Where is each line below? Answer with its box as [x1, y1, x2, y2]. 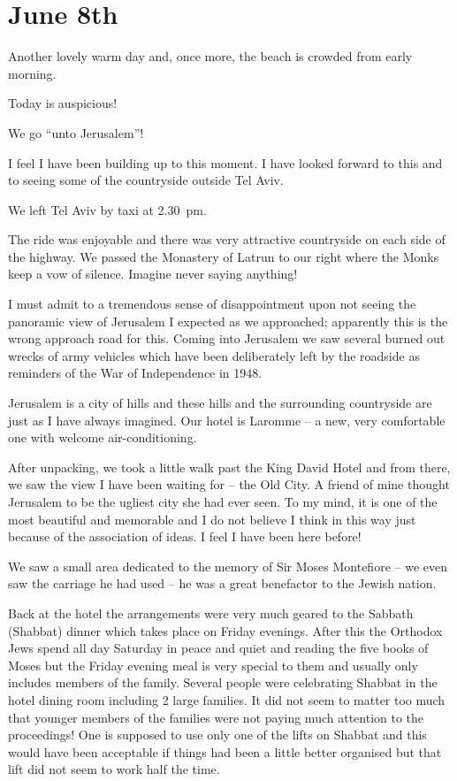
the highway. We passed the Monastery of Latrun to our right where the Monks [8, 247, 439, 265]
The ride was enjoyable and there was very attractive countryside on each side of [8, 230, 446, 249]
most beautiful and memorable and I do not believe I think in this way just [8, 509, 416, 528]
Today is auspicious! [8, 94, 118, 112]
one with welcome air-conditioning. [8, 428, 197, 447]
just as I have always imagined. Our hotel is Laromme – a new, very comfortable [8, 410, 446, 429]
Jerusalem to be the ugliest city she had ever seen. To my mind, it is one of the [8, 493, 438, 510]
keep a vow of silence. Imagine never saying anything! [8, 264, 298, 283]
